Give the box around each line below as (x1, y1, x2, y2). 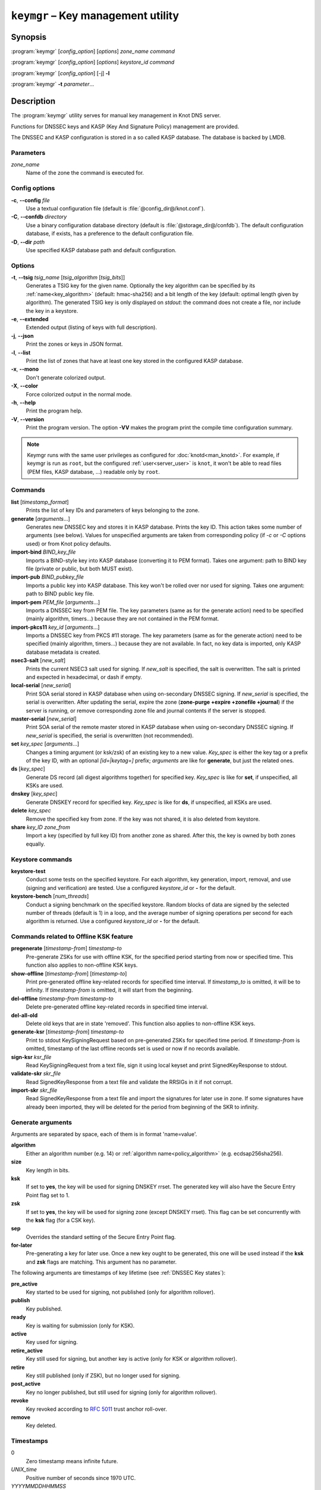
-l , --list (11, 349, 31, 356)
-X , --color (11, 382, 39, 390)
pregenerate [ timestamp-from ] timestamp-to (11, 945, 122, 952)
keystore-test (11, 867, 46, 874)
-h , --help (11, 399, 36, 406)
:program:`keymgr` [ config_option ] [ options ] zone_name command (11, 48, 175, 55)
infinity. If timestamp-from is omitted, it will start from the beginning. (26, 986, 193, 994)
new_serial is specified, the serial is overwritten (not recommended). (26, 732, 194, 739)
